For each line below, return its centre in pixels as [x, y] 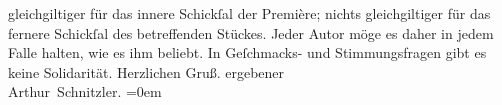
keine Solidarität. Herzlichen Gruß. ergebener [146, 71]
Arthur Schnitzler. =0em [85, 91]
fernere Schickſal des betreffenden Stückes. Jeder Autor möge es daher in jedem [251, 32]
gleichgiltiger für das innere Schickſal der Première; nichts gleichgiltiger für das [249, 13]
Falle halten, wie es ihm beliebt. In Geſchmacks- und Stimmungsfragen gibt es [247, 52]
